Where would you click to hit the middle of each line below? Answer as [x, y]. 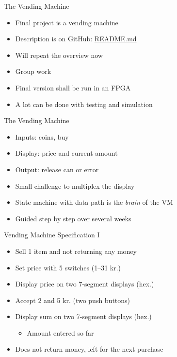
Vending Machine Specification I [52, 235]
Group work [33, 71]
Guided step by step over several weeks [73, 218]
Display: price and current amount [66, 153]
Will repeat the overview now [59, 55]
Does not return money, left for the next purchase [89, 349]
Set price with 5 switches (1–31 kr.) [68, 267]
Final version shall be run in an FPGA [73, 87]
